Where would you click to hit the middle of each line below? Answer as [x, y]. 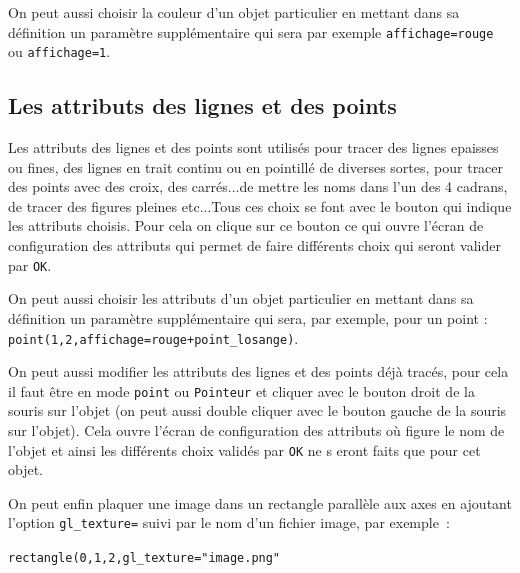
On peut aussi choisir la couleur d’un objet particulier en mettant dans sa [234, 12]
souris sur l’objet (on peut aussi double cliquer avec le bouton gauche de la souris [257, 410]
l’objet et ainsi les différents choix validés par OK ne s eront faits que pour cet [244, 449]
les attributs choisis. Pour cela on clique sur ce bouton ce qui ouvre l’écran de [246, 225]
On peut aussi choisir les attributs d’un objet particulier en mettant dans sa [241, 298]
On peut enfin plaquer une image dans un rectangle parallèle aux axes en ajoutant [260, 502]
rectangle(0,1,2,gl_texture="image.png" [144, 558]
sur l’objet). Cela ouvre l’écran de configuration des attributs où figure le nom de [256, 430]
